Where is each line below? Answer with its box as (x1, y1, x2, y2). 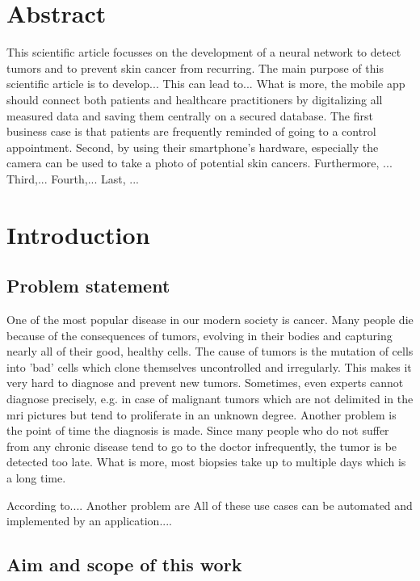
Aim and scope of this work (6, 552, 242, 577)
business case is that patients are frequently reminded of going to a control (6, 123, 376, 140)
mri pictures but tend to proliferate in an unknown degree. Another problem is (6, 406, 397, 423)
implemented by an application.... (6, 512, 172, 529)
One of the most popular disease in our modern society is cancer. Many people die (6, 311, 414, 328)
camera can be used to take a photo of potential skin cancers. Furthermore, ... (6, 154, 393, 171)
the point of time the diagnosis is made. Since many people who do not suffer (6, 422, 389, 439)
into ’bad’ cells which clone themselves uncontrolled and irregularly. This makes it (6, 358, 412, 375)
